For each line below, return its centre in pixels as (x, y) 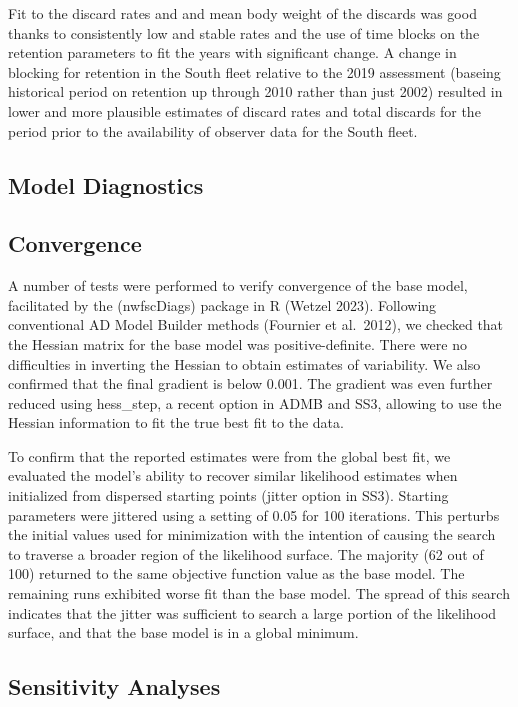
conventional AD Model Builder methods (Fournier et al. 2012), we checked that (256, 324)
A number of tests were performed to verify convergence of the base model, (238, 285)
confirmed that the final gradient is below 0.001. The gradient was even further (250, 383)
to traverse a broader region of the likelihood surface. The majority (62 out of (246, 553)
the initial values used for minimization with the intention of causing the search (252, 534)
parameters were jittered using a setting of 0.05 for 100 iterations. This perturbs (254, 514)
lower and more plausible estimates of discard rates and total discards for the (244, 110)
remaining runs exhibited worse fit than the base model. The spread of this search (259, 593)
